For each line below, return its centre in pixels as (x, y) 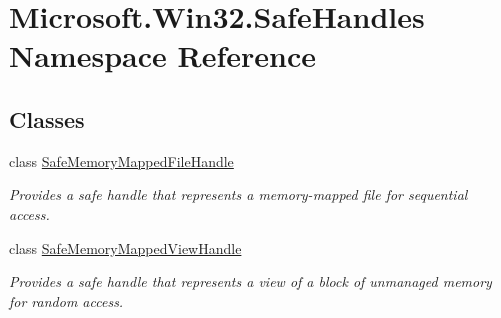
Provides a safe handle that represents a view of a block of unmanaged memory (250, 281)
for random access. (66, 300)
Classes (47, 118)
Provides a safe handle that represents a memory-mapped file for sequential (238, 194)
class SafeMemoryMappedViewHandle (125, 247)
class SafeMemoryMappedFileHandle (121, 160)
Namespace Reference (162, 55)
